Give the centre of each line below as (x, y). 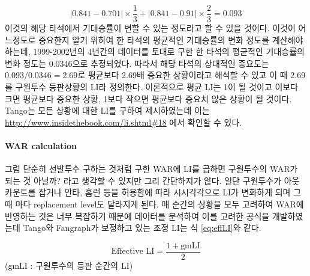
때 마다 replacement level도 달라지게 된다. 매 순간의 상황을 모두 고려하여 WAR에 (154, 204)
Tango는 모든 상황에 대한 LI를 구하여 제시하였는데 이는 (107, 110)
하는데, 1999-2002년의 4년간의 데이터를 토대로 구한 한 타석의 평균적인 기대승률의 (155, 51)
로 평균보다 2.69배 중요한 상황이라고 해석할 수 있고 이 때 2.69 (192, 75)
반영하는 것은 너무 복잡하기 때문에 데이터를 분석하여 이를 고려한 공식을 (137, 216)
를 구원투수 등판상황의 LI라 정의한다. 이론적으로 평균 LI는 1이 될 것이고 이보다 (152, 87)
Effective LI (133, 252)
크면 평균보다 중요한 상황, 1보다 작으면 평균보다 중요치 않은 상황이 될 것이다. (148, 98)
